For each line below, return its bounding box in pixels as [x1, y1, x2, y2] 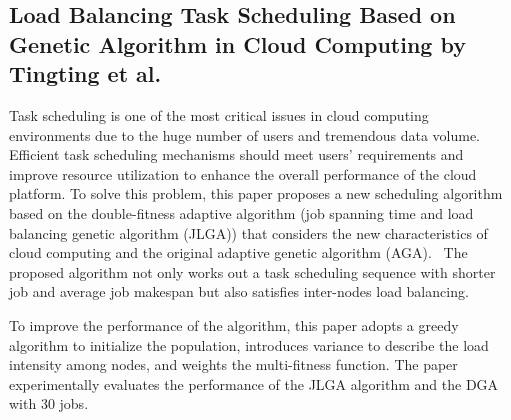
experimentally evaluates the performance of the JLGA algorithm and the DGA [9, 373, 499, 394]
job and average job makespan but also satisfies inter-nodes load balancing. [9, 281, 469, 302]
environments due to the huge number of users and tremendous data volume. [9, 124, 481, 145]
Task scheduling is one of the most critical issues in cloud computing [9, 104, 429, 125]
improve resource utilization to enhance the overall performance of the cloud [9, 163, 477, 184]
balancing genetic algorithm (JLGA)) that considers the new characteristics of [9, 222, 488, 243]
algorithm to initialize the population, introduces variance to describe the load [9, 334, 489, 355]
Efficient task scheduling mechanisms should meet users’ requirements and [9, 144, 464, 165]
